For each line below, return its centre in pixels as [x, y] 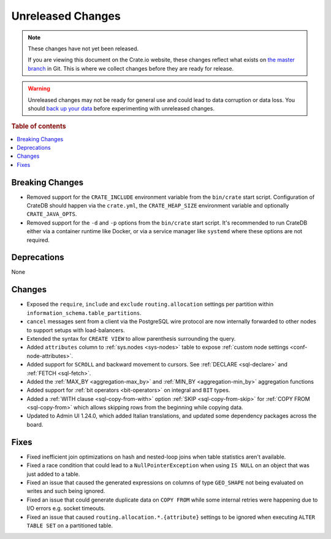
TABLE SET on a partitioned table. [70, 525]
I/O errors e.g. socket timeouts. [66, 508]
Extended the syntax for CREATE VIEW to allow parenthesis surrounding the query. [131, 338]
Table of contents [39, 126]
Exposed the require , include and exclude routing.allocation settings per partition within [150, 304]
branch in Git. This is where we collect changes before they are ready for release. [131, 68]
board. [35, 424]
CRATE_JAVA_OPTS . [52, 214]
